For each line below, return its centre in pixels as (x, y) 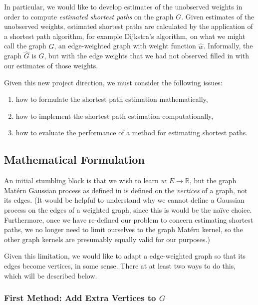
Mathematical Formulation (74, 159)
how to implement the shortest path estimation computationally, (115, 116)
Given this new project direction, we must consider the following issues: (113, 82)
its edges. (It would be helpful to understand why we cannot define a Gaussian (124, 200)
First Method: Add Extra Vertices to (80, 298)
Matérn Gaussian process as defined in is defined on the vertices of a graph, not (126, 190)
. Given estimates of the (218, 16)
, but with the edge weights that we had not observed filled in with (146, 56)
